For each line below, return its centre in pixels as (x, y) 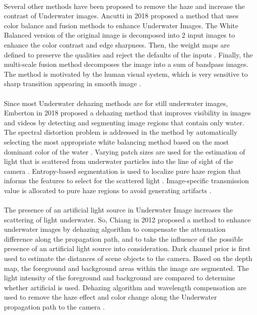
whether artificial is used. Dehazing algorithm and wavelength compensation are (125, 287)
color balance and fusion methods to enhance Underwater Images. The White (121, 25)
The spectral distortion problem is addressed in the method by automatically (121, 132)
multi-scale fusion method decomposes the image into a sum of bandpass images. (126, 64)
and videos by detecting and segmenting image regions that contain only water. (124, 122)
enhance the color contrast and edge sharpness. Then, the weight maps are (117, 44)
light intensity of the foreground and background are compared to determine (120, 278)
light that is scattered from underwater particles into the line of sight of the (119, 161)
